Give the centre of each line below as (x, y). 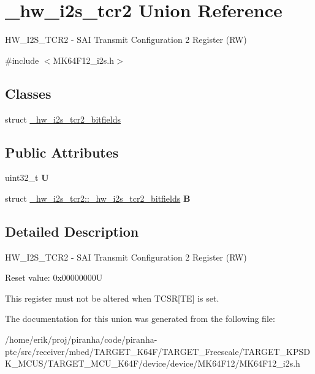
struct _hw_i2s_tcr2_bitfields (63, 119)
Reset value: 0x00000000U (54, 277)
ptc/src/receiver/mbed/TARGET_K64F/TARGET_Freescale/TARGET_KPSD (157, 351)
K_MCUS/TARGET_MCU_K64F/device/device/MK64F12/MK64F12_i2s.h (153, 363)
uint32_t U (27, 177)
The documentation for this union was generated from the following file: (140, 319)
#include (22, 60)
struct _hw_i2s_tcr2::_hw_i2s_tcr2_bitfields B (98, 198)
